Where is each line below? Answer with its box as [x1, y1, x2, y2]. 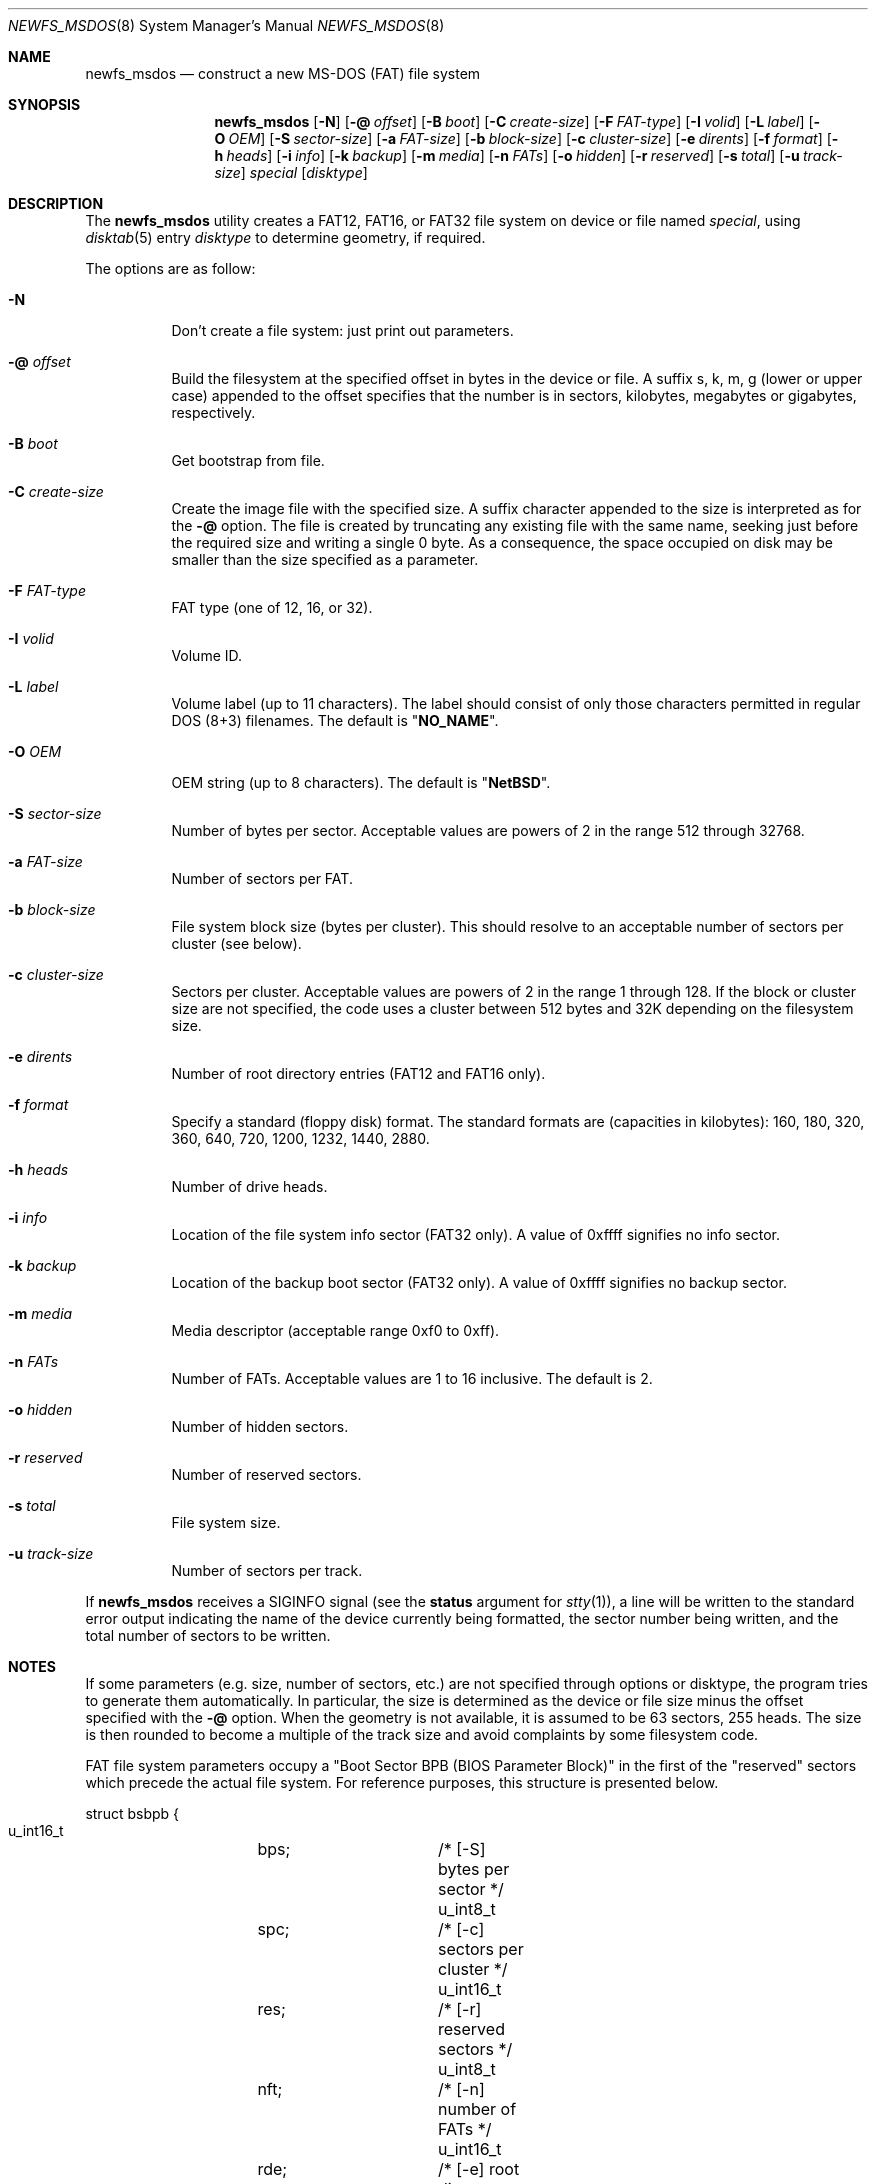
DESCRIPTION [8, 195, 104, 212]
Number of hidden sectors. [171, 1418, 349, 1435]
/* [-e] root [437, 2159, 520, 2179]
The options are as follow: [85, 260, 256, 277]
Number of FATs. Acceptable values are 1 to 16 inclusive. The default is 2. [171, 1370, 653, 1387]
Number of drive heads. [171, 1178, 328, 1195]
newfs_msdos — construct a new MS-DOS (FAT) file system [85, 65, 481, 82]
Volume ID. [171, 647, 243, 664]
